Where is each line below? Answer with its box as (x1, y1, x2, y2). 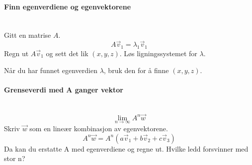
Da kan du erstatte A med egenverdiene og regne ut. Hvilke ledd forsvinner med (4, 143, 249, 154)
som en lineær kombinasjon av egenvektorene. (29, 123, 168, 134)
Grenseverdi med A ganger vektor (4, 84, 123, 94)
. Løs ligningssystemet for (119, 48, 197, 58)
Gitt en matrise (4, 30, 51, 40)
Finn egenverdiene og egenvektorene (4, 1, 131, 11)
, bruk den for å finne (103, 65, 169, 75)
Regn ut (4, 48, 29, 58)
